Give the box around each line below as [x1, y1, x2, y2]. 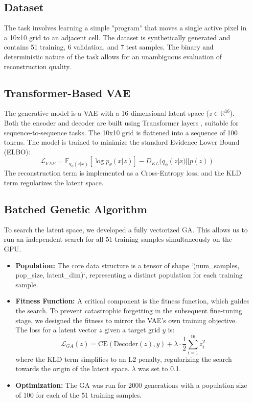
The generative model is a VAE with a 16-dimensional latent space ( [4, 108, 209, 118]
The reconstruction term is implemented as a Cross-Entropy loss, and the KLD [4, 168, 241, 178]
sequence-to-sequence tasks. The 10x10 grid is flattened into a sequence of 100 [4, 127, 238, 137]
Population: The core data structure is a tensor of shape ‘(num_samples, [15, 260, 240, 270]
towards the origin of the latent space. [15, 363, 130, 374]
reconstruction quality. [4, 61, 71, 71]
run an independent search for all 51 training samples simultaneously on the [4, 234, 232, 244]
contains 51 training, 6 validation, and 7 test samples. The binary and [4, 42, 214, 52]
